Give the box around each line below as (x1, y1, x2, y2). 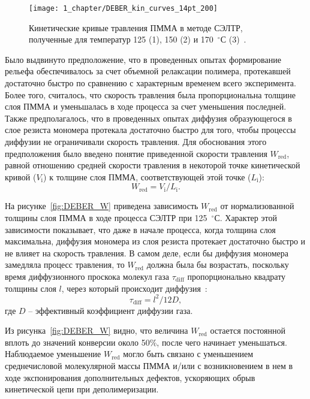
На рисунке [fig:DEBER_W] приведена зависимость (5, 199, 198, 212)
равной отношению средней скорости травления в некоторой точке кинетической (5, 159, 300, 171)
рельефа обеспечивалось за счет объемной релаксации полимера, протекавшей (5, 65, 291, 77)
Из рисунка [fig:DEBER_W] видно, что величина (5, 324, 188, 337)
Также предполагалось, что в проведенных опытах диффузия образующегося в (5, 111, 292, 124)
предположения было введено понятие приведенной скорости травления (5, 147, 267, 159)
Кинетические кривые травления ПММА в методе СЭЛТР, (29, 21, 243, 34)
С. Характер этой (214, 211, 277, 223)
